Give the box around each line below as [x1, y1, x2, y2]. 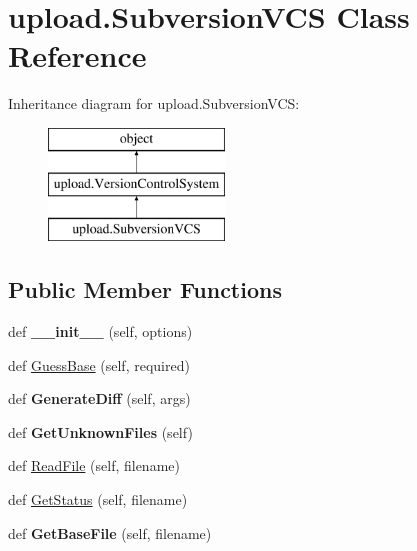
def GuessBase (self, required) [8, 354, 190, 375]
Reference [8, 35, 147, 76]
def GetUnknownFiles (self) [8, 421, 193, 442]
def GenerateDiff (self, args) [8, 388, 191, 409]
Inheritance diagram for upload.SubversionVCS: [8, 93, 300, 114]
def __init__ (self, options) [8, 321, 193, 342]
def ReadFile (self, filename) [8, 455, 180, 476]
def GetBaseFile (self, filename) [8, 522, 212, 543]
